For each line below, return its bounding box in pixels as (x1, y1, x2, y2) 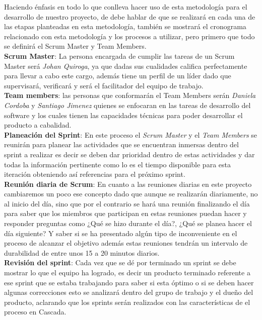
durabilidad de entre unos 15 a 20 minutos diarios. (4, 247, 160, 258)
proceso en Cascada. (4, 306, 67, 317)
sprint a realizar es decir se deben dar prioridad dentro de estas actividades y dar (4, 149, 255, 159)
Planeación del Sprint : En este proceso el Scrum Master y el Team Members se (4, 129, 257, 140)
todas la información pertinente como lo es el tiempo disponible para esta (4, 159, 231, 169)
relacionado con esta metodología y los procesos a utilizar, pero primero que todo (4, 31, 255, 41)
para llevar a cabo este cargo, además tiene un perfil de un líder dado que (4, 70, 231, 81)
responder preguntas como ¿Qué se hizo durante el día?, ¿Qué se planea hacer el (4, 218, 252, 229)
